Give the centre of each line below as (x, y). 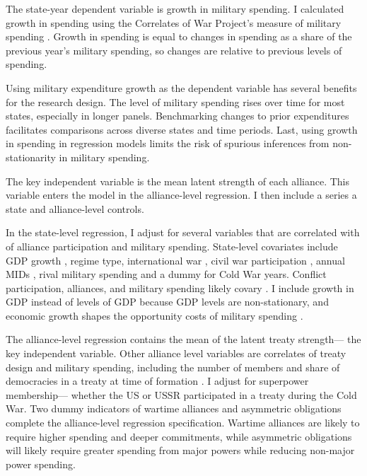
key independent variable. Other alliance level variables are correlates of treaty (176, 353)
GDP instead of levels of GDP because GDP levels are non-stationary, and (167, 302)
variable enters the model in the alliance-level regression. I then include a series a (181, 195)
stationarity (31, 157)
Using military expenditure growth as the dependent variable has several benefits (181, 87)
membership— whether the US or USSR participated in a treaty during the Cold (181, 394)
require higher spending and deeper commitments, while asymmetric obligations (179, 436)
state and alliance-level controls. (75, 208)
